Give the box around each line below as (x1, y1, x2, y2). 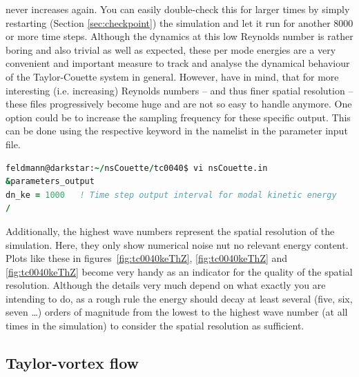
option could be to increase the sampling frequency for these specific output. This (6, 110, 351, 124)
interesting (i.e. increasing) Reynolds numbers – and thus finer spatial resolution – (6, 83, 353, 97)
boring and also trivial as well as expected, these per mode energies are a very (6, 42, 336, 57)
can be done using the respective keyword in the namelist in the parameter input (6, 123, 348, 138)
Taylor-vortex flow (6, 352, 139, 374)
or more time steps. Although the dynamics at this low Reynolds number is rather (6, 29, 353, 43)
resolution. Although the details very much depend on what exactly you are (6, 278, 326, 292)
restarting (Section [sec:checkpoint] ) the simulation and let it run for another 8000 (6, 15, 353, 30)
